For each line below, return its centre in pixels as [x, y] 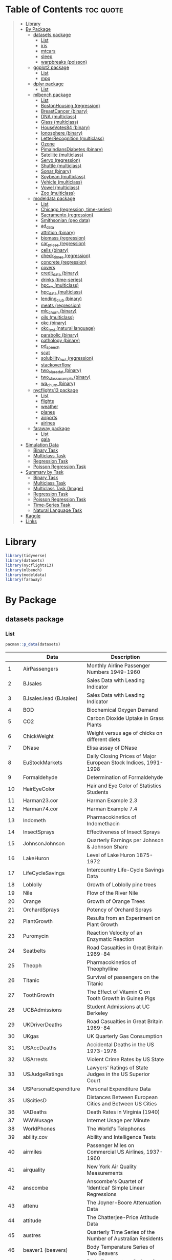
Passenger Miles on [111, 1145]
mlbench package [52, 95]
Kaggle [33, 516]
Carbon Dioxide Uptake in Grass [125, 718]
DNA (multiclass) [59, 116]
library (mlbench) [24, 570]
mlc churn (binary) [59, 311]
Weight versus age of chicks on [125, 733]
